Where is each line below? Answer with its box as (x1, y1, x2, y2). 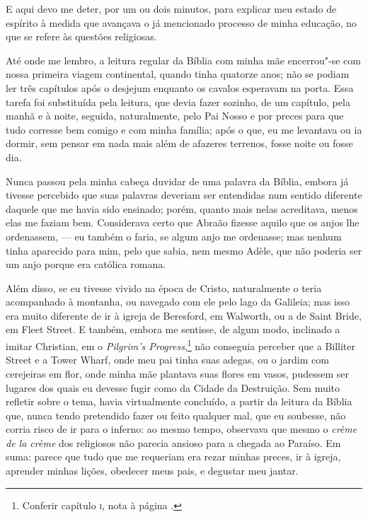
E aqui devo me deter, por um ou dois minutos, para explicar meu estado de (6, 1, 337, 16)
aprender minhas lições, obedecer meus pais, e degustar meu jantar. (6, 463, 299, 478)
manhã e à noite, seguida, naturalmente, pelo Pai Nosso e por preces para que (6, 108, 344, 123)
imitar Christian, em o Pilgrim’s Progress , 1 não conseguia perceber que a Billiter (6, 337, 356, 353)
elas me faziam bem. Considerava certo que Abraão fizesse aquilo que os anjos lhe (6, 215, 360, 230)
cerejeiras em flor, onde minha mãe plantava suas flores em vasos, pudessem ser (6, 366, 349, 381)
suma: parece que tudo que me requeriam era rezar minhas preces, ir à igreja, (6, 449, 341, 464)
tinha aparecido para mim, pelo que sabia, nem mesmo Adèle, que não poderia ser (6, 243, 362, 257)
